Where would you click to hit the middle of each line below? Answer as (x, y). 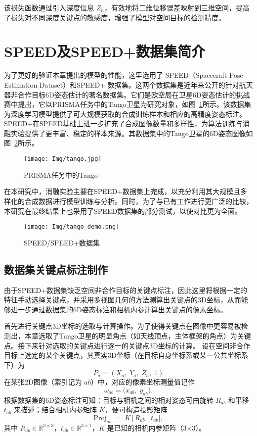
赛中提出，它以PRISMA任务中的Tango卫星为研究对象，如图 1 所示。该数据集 (128, 104)
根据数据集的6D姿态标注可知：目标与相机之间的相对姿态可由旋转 (109, 400)
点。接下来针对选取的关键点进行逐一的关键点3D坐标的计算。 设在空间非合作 (127, 345)
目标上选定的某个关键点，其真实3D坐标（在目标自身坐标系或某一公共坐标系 (126, 355)
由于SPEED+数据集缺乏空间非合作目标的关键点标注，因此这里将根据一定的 (126, 290)
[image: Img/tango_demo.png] (72, 227)
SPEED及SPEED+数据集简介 (105, 51)
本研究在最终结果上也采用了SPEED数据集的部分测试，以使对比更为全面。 (123, 211)
